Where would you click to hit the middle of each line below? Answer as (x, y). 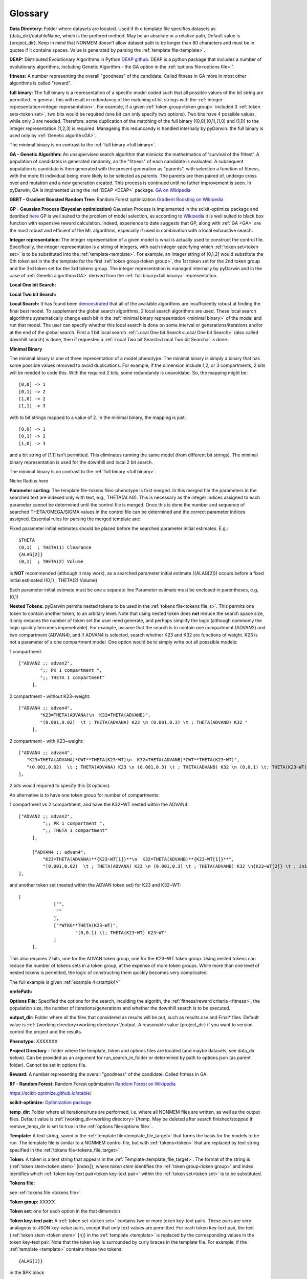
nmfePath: (21, 991)
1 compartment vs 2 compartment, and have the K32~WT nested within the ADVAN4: (99, 804)
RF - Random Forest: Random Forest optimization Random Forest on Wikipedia (93, 1084)
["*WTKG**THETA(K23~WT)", (86, 925)
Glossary (29, 13)
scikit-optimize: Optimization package (50, 1102)
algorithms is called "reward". (40, 83)
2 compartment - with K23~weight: (47, 741)
